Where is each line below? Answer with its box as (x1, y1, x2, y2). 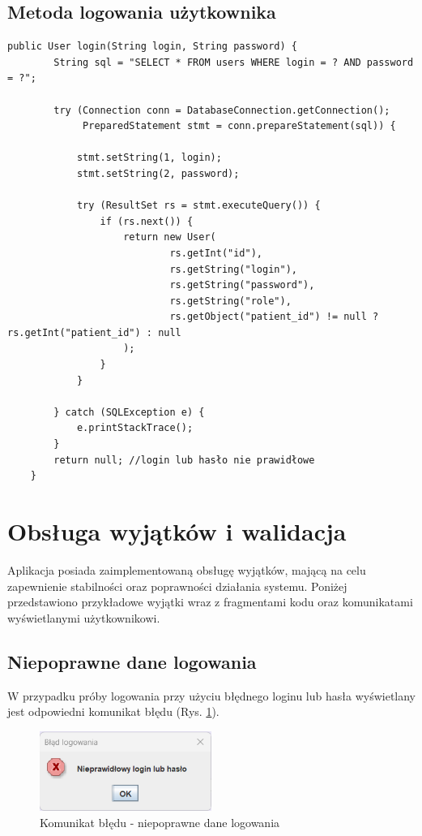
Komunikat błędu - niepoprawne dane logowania (40, 813, 280, 830)
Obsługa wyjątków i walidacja (7, 515, 347, 548)
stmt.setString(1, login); (76, 152, 222, 164)
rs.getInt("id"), (169, 247, 262, 259)
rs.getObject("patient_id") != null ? (169, 311, 379, 323)
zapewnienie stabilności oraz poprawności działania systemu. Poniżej (7, 577, 347, 594)
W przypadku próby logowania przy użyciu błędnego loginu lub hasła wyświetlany (7, 687, 416, 704)
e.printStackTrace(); (76, 422, 194, 434)
